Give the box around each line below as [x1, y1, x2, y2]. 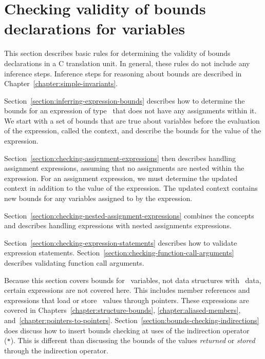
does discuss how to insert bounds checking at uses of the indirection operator [4, 325, 250, 335]
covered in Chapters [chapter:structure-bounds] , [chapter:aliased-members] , [4, 305, 241, 315]
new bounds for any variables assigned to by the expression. [4, 193, 193, 204]
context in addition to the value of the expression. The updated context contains [4, 183, 258, 193]
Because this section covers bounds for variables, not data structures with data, [4, 274, 261, 285]
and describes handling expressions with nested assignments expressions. [4, 220, 232, 231]
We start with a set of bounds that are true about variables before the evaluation [4, 115, 260, 126]
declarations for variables [4, 18, 185, 39]
